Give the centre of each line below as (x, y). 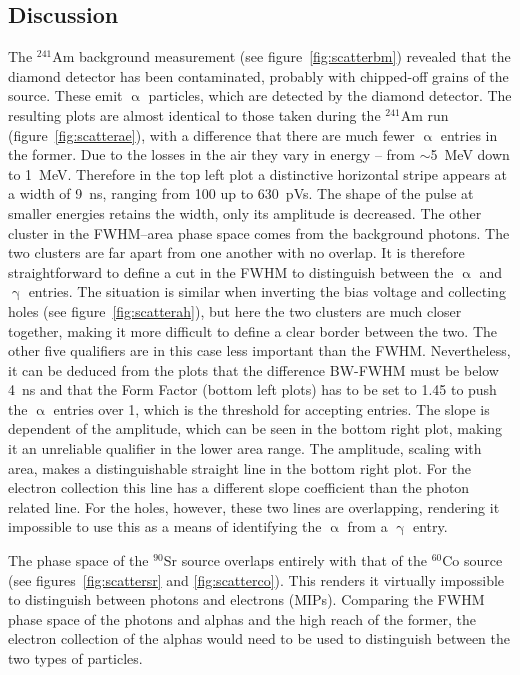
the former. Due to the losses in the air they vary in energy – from (212, 154)
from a (367, 526)
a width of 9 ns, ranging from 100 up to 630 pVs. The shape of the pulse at (241, 193)
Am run (424, 114)
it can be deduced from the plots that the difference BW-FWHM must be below (253, 369)
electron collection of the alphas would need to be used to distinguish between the (259, 638)
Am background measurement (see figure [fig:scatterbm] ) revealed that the (281, 56)
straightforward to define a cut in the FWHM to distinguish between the (231, 271)
